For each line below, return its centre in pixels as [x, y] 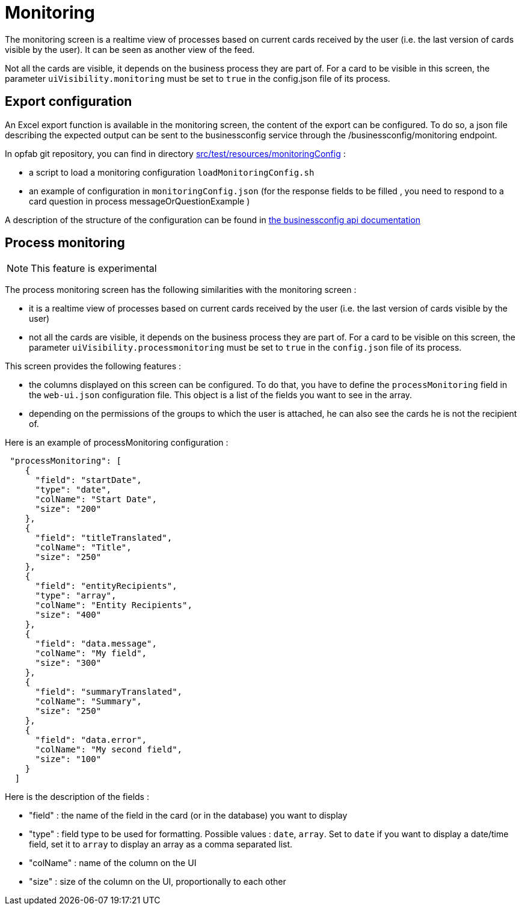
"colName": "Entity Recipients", [114, 605]
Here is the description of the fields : [77, 797]
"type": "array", [76, 596]
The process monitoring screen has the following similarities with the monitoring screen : [181, 290]
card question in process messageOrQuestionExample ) [140, 201]
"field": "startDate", [88, 480]
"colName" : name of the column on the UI [113, 863]
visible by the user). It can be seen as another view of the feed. [130, 49]
